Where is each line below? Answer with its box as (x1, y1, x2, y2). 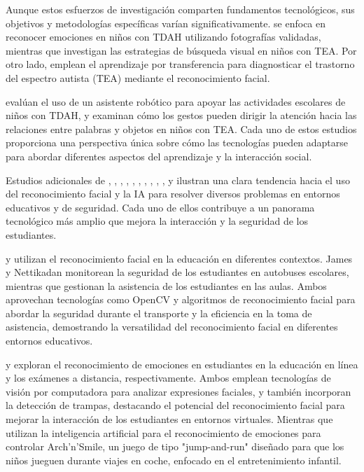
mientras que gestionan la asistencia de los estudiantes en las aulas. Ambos (6, 278, 327, 293)
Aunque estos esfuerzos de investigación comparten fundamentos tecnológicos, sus (6, 2, 355, 16)
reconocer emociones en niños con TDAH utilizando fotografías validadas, (6, 29, 321, 44)
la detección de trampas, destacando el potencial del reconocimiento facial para (6, 398, 345, 412)
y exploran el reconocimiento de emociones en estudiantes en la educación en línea (6, 356, 358, 371)
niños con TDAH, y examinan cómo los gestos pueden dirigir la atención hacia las (6, 108, 357, 123)
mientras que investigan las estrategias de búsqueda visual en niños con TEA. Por (6, 43, 357, 57)
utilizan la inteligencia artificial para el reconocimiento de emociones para (6, 425, 321, 440)
